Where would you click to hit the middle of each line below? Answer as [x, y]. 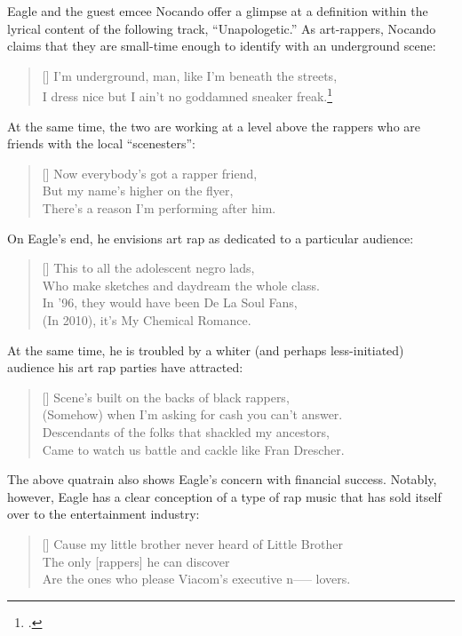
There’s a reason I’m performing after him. [159, 208]
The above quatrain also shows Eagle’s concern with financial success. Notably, [222, 479]
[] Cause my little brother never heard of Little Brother [193, 543]
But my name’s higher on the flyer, [138, 191]
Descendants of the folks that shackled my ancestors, [186, 431]
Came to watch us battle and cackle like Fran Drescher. [193, 449]
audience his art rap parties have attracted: [125, 367]
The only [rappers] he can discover [136, 561]
